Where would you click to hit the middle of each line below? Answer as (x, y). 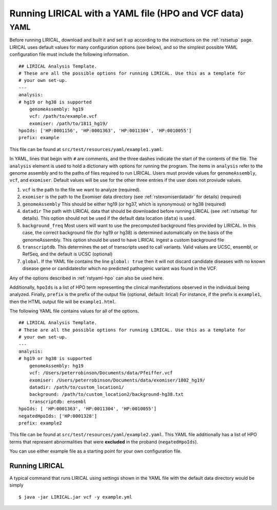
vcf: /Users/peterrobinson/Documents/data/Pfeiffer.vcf (101, 373)
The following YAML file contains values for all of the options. (74, 311)
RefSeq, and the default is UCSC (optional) (67, 254)
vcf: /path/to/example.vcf (63, 116)
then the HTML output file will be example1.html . (63, 302)
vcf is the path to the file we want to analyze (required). (82, 189)
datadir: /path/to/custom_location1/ (76, 387)
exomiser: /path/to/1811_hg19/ (68, 123)
